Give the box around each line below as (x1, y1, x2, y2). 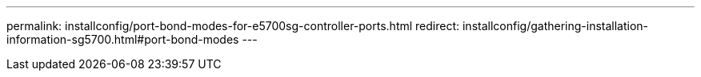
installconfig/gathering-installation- (462, 19, 649, 33)
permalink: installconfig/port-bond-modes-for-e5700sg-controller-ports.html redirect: (6, 19, 460, 33)
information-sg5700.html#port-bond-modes (6, 33, 239, 46)
